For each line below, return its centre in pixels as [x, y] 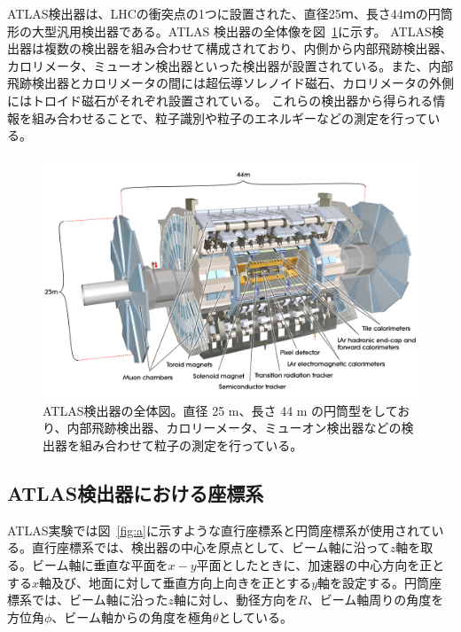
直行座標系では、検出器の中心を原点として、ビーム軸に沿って [211, 547]
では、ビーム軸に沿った [100, 600]
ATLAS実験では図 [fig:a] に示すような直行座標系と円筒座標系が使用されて [219, 530]
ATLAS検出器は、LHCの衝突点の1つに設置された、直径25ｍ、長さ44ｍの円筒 [230, 13]
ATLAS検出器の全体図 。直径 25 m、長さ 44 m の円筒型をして [220, 410]
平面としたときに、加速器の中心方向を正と [320, 564]
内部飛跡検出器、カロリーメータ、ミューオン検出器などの [234, 428]
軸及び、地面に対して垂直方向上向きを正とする [176, 582]
